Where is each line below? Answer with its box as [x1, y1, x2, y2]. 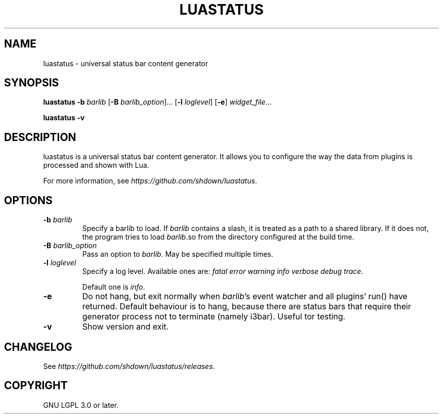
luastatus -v [43, 113, 85, 122]
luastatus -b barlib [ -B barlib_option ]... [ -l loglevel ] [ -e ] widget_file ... [43, 98, 272, 107]
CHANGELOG [4, 340, 72, 353]
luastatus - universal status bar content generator [43, 59, 208, 68]
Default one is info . [82, 283, 145, 292]
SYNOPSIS [4, 76, 59, 89]
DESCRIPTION [4, 130, 76, 144]
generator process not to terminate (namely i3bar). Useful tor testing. [82, 311, 345, 322]
